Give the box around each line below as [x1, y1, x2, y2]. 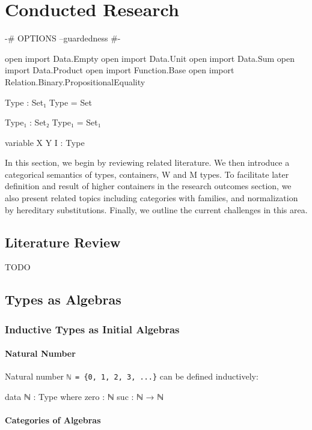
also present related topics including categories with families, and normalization [5, 192, 298, 204]
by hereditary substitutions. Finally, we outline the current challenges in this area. [5, 203, 308, 216]
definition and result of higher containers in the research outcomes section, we [5, 180, 292, 192]
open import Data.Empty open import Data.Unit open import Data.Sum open [5, 52, 295, 64]
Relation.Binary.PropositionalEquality [5, 75, 145, 88]
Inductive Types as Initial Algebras [5, 321, 180, 336]
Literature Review [5, 232, 121, 251]
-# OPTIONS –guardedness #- [5, 32, 121, 44]
